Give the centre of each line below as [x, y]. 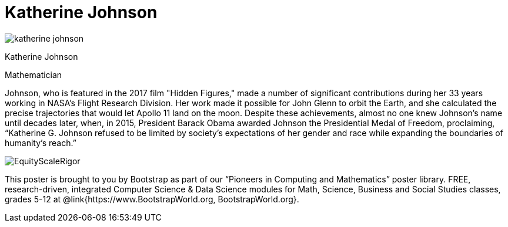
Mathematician [34, 74]
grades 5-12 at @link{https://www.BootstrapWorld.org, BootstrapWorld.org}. [152, 199]
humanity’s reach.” [41, 143]
